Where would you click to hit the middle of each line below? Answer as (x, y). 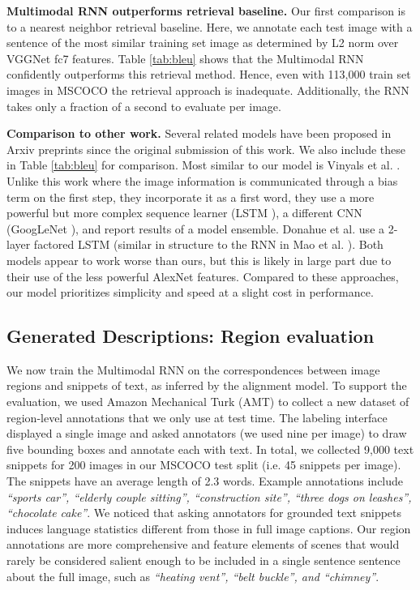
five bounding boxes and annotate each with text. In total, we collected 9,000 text (210, 449)
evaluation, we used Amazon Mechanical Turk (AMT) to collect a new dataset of (208, 402)
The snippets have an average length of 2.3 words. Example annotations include (205, 481)
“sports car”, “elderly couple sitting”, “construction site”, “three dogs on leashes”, (209, 496)
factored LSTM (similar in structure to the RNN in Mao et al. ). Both (208, 244)
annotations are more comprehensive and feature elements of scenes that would (203, 544)
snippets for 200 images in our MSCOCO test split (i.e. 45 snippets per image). (204, 465)
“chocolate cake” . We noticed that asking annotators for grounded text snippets (204, 513)
